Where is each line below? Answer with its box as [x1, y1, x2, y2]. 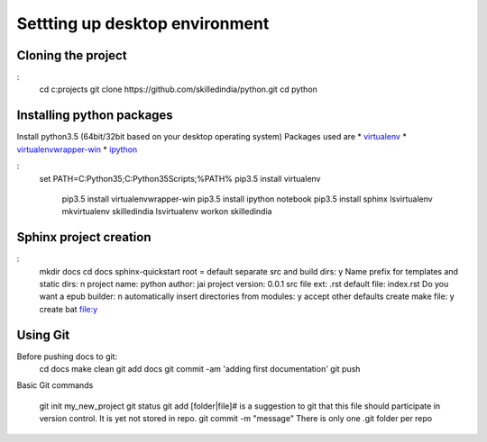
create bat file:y [39, 303, 98, 314]
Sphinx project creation [16, 230, 152, 245]
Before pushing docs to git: [16, 351, 117, 362]
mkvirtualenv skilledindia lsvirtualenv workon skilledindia [61, 206, 272, 217]
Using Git [16, 327, 70, 342]
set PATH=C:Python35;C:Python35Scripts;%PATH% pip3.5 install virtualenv [39, 173, 321, 184]
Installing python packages [16, 108, 173, 123]
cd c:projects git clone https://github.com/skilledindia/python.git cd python [39, 84, 317, 95]
